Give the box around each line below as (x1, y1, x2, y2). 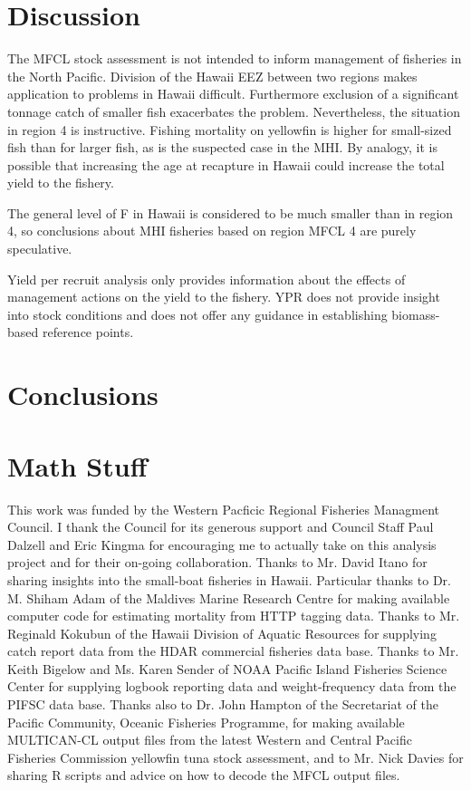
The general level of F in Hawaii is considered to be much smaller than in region (7, 203, 454, 222)
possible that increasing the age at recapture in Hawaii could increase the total (7, 155, 445, 174)
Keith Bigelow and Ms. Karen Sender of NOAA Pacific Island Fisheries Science (7, 659, 447, 678)
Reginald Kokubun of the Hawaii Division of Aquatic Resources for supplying (7, 623, 437, 642)
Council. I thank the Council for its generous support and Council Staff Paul (7, 517, 434, 536)
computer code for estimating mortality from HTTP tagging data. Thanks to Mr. (7, 606, 460, 625)
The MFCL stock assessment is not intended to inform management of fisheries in (7, 49, 462, 68)
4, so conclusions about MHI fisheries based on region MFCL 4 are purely (7, 221, 417, 240)
